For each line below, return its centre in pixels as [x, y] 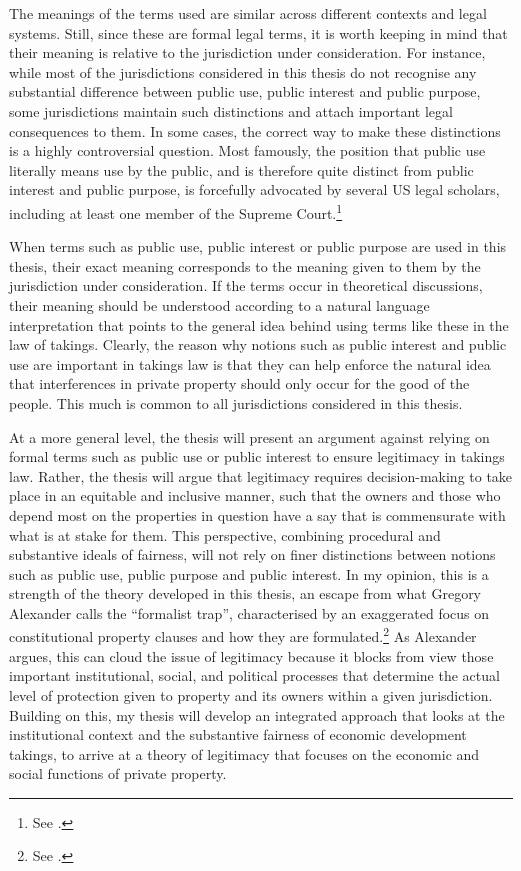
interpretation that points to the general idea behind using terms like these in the [259, 324]
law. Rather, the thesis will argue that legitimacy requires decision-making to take [261, 475]
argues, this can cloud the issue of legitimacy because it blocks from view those [251, 655]
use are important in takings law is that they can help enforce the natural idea [250, 363]
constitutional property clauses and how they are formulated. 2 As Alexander [243, 635]
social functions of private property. [118, 773]
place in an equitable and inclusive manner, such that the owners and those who [255, 495]
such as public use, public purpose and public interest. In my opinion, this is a [249, 573]
